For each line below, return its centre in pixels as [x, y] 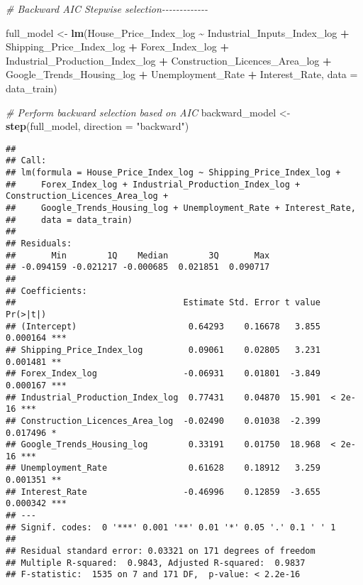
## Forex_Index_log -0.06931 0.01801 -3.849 [163, 374]
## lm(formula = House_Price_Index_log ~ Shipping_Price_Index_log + [173, 173]
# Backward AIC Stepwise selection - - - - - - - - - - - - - [107, 9]
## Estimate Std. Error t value [163, 303]
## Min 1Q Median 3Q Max [138, 255]
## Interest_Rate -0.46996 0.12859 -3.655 [163, 492]
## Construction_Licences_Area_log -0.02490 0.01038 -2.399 [163, 421]
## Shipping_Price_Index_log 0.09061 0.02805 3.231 [163, 350]
